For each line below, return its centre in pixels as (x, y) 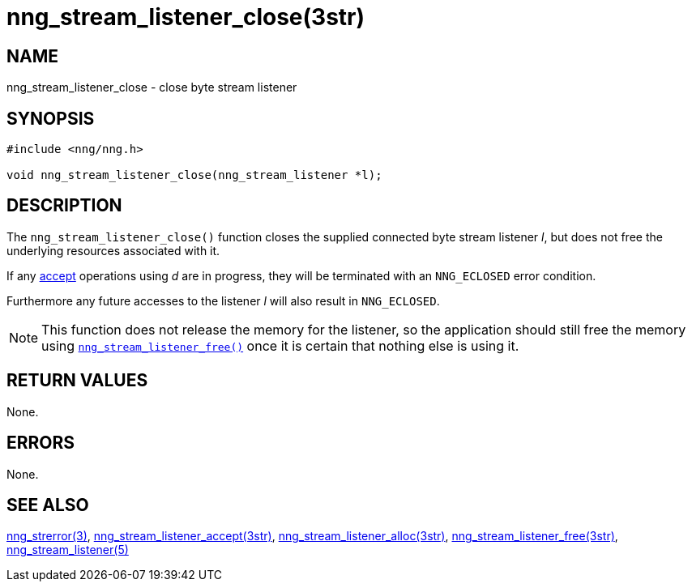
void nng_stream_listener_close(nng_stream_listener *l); (194, 175)
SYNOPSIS (51, 118)
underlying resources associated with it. (113, 250)
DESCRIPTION (64, 206)
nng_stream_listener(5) (68, 550)
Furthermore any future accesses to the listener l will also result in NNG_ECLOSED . (223, 300)
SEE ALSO (48, 505)
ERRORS (41, 443)
